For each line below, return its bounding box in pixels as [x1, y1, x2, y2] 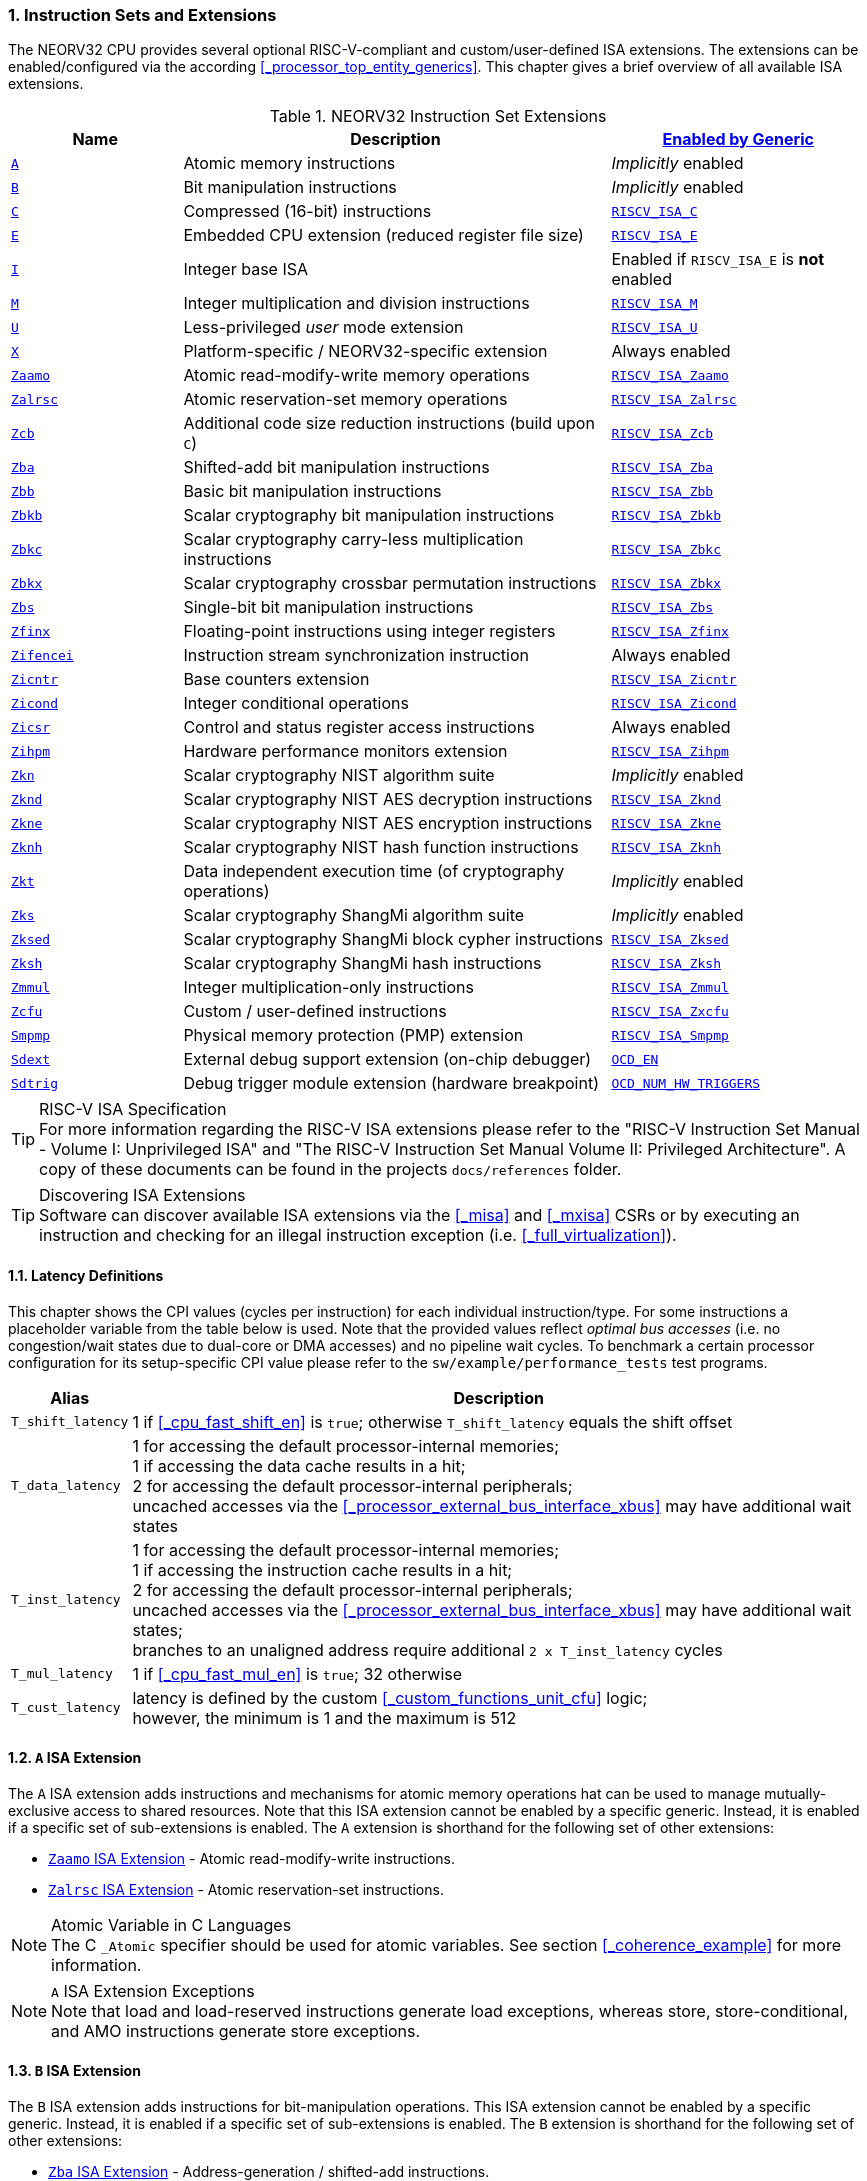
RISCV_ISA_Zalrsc [611, 391, 737, 407]
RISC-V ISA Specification [39, 1099, 227, 1120]
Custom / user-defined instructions [183, 1001, 447, 1022]
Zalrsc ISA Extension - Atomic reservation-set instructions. [48, 1880, 444, 1898]
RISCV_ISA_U [611, 319, 698, 335]
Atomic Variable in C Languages [51, 1914, 292, 1935]
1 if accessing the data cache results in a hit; [132, 1455, 466, 1476]
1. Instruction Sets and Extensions [8, 5, 277, 25]
